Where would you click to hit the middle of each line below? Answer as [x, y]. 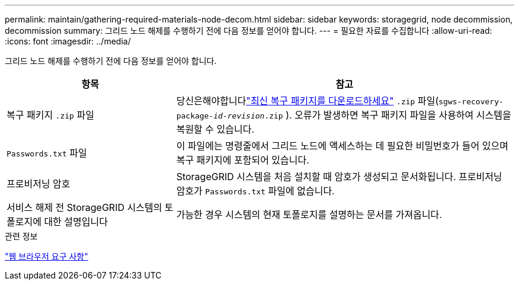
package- [195, 116]
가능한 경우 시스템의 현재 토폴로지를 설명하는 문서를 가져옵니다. [309, 214]
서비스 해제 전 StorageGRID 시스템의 [84, 207]
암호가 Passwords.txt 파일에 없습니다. [255, 191]
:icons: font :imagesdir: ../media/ [68, 41]
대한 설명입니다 [76, 222]
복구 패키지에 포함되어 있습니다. [243, 160]
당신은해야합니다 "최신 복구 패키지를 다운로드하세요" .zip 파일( [307, 101]
